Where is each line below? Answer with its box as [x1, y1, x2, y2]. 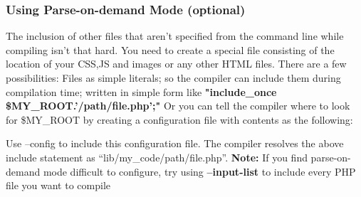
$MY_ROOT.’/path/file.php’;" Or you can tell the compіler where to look [6, 98, 350, 113]
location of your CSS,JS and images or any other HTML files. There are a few [6, 56, 347, 71]
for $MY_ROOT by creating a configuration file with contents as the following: [6, 112, 353, 127]
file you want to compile [6, 178, 110, 193]
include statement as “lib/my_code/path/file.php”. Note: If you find [6, 149, 308, 164]
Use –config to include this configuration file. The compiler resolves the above [6, 136, 344, 151]
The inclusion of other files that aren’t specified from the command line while [6, 28, 344, 43]
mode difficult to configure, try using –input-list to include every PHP [43, 164, 356, 179]
